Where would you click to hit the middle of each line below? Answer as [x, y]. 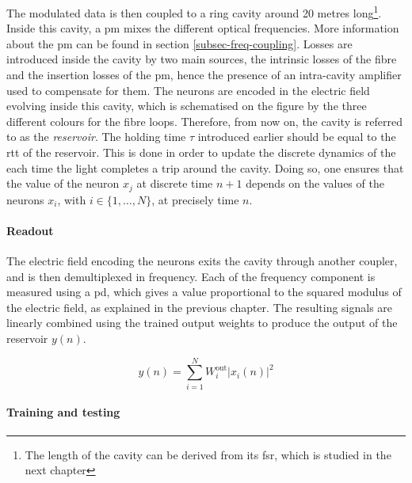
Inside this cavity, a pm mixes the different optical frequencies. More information [203, 28]
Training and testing [63, 412]
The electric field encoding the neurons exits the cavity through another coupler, [202, 261]
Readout [30, 230]
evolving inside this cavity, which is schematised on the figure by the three [187, 106]
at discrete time [175, 183]
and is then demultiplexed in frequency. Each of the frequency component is [191, 276]
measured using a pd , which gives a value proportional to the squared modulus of [204, 292]
